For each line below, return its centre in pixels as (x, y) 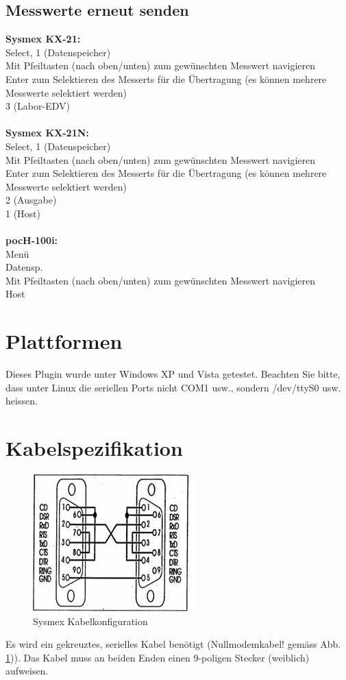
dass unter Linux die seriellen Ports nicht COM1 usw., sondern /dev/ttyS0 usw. (173, 387)
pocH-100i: (32, 240)
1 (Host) (23, 213)
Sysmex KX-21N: (47, 133)
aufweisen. (27, 671)
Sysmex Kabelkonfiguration (90, 621)
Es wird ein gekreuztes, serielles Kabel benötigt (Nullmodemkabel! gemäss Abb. (173, 644)
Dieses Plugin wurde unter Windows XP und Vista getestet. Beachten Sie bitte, (173, 374)
